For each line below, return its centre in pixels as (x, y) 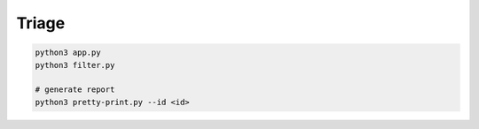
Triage (41, 23)
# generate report (75, 90)
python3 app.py (68, 53)
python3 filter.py (75, 65)
